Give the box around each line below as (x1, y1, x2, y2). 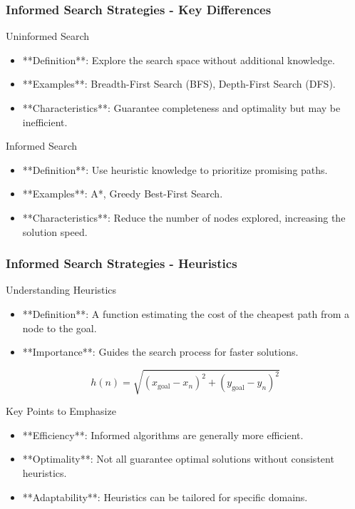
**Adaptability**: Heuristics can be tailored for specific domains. (22, 489, 308, 504)
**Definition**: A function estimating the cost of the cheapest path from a (22, 306, 349, 321)
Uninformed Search (6, 29, 90, 43)
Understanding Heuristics (6, 282, 117, 297)
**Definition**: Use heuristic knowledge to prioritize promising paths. (22, 162, 328, 177)
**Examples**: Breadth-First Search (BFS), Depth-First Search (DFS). (22, 76, 336, 91)
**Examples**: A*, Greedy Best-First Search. (22, 186, 223, 201)
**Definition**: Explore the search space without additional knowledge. (22, 52, 335, 67)
